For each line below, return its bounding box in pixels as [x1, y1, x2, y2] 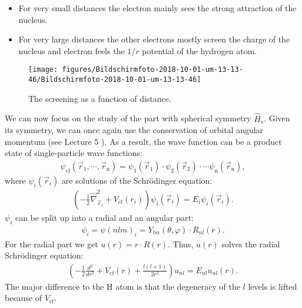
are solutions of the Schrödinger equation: [61, 174, 213, 186]
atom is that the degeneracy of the [115, 280, 240, 292]
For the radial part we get [5, 237, 98, 250]
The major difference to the [5, 280, 104, 292]
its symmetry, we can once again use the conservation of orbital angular [5, 124, 264, 136]
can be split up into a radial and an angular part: [15, 211, 194, 223]
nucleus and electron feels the [18, 44, 125, 57]
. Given [264, 112, 290, 124]
